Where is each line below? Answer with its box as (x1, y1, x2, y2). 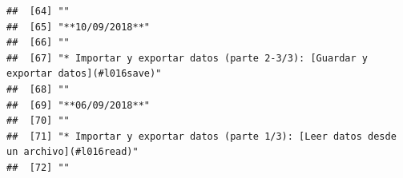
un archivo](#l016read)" (6, 146, 139, 158)
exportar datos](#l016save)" (6, 68, 162, 80)
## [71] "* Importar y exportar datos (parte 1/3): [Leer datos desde (6, 130, 397, 142)
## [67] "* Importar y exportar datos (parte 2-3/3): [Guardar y (6, 52, 369, 64)
